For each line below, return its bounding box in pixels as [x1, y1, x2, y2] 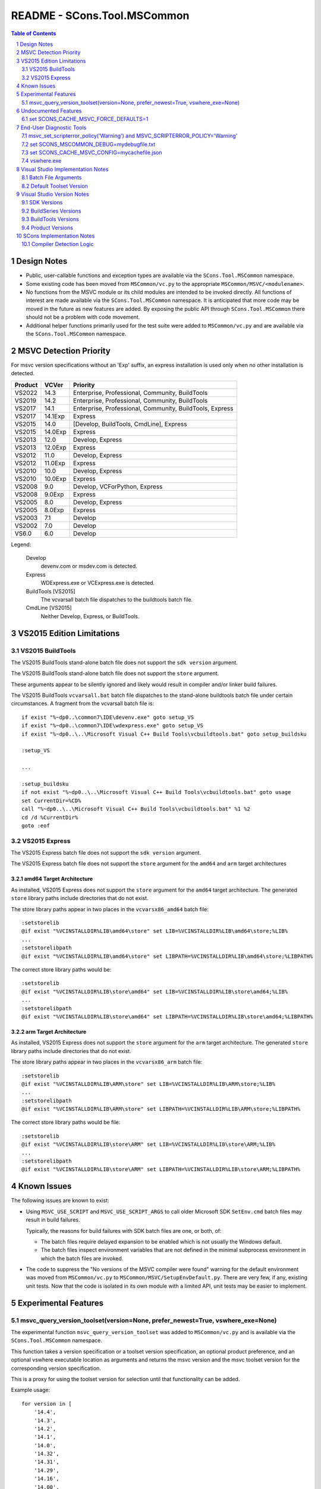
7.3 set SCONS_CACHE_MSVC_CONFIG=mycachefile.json [21, 149, 163, 156]
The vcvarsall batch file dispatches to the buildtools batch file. [40, 596, 193, 603]
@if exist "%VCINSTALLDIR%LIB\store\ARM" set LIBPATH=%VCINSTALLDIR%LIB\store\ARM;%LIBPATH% [21, 1166, 301, 1173]
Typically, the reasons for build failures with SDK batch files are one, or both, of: [26, 1227, 222, 1234]
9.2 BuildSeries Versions [21, 207, 81, 214]
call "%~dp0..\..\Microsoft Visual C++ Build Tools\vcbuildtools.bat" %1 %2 [21, 806, 251, 812]
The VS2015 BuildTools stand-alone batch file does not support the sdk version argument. [11, 659, 238, 666]
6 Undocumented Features [16, 107, 82, 114]
